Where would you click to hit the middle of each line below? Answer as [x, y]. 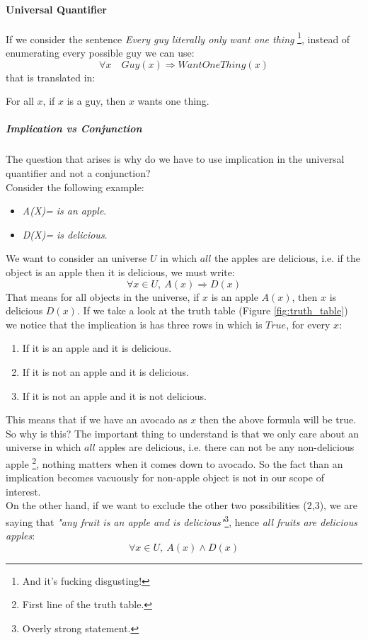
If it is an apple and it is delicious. [97, 348]
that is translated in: [51, 77]
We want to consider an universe [76, 258]
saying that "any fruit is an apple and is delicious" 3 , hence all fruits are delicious [182, 520]
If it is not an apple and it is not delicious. [114, 395]
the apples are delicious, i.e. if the [287, 258]
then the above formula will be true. [278, 419]
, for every [308, 324]
